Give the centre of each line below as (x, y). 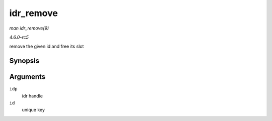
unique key (33, 110)
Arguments (27, 77)
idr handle (32, 96)
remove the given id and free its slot (47, 46)
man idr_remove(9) (29, 28)
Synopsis (24, 61)
